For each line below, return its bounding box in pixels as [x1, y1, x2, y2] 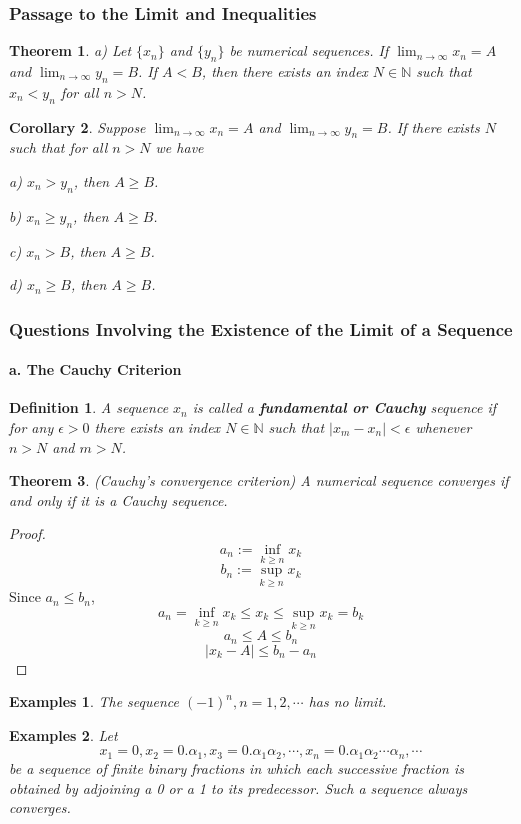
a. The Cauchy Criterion [9, 359, 182, 380]
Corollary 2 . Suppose [9, 116, 146, 137]
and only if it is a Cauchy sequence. [9, 489, 228, 510]
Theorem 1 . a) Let [9, 40, 132, 61]
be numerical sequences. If [229, 40, 389, 61]
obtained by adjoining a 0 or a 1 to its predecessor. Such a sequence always [9, 777, 468, 798]
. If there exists [387, 116, 480, 137]
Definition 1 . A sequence [9, 397, 169, 418]
